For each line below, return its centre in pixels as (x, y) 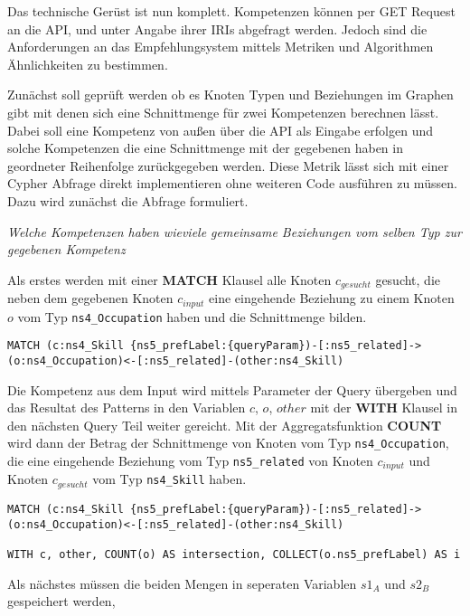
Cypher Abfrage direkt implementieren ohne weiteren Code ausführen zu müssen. (232, 183)
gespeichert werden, (61, 601)
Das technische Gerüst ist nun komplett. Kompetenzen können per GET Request (231, 11)
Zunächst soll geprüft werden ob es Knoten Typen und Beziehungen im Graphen (230, 95)
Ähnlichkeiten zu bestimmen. (88, 64)
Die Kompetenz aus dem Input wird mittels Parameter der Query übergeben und (232, 389)
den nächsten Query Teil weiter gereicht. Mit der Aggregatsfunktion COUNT (225, 425)
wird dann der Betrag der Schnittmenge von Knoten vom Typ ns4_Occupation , (228, 443)
